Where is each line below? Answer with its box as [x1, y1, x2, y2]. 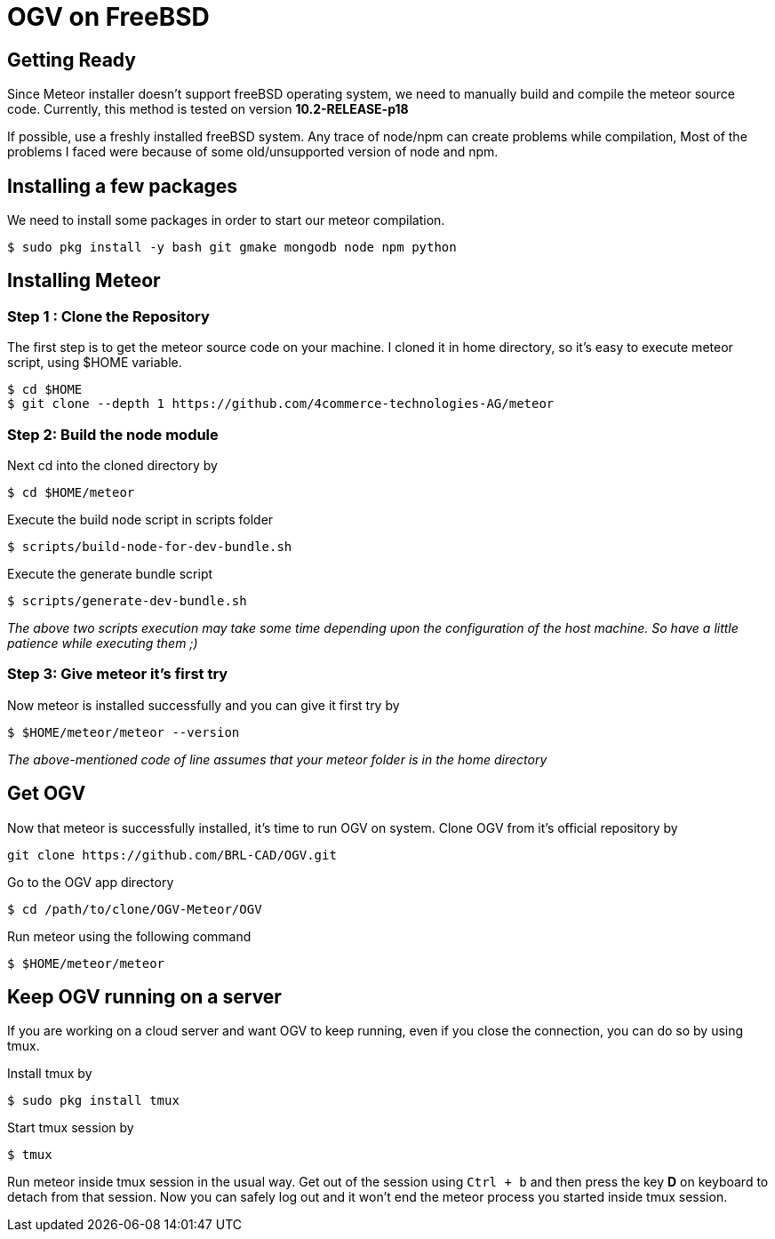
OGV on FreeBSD [7, 2, 210, 32]
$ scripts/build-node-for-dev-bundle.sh [7, 539, 292, 554]
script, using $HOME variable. [7, 355, 182, 371]
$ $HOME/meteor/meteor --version [7, 724, 240, 739]
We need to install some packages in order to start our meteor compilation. [7, 212, 445, 228]
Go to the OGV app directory [7, 874, 174, 890]
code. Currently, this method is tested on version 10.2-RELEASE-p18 [7, 101, 409, 117]
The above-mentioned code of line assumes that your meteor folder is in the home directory [7, 751, 547, 767]
